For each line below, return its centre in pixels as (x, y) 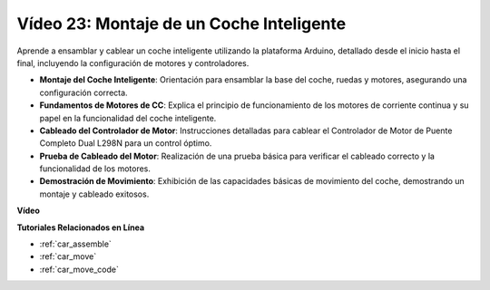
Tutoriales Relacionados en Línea (81, 227)
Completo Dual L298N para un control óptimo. (126, 143)
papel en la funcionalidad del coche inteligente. (128, 118)
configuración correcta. (83, 92)
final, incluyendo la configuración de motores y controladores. (133, 63)
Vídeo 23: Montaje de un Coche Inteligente (181, 24)
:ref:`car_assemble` (76, 244)
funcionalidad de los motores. (95, 169)
